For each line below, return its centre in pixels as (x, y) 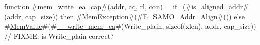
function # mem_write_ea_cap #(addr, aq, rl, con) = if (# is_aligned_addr (124, 6)
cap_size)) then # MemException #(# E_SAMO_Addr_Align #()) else (135, 16)
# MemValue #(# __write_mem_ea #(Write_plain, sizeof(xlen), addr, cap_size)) (130, 26)
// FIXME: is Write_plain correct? (59, 36)
